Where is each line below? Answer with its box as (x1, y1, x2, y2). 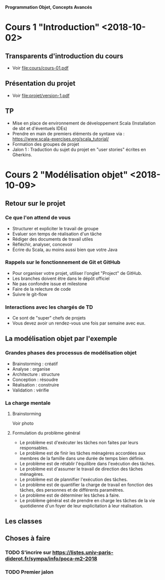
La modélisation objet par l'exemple (5, 334, 117, 343)
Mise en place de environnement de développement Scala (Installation (12, 120, 156, 126)
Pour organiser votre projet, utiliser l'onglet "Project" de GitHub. (12, 270, 142, 276)
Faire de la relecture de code (12, 286, 71, 292)
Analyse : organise (12, 366, 50, 372)
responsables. (19, 445, 49, 451)
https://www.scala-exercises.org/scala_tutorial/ (12, 136, 109, 142)
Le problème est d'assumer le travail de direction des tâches (19, 466, 143, 472)
